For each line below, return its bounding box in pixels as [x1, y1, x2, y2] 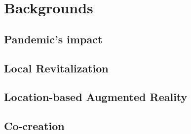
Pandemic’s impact [4, 31, 103, 46]
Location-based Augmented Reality [4, 89, 188, 104]
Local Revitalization [4, 60, 109, 75]
